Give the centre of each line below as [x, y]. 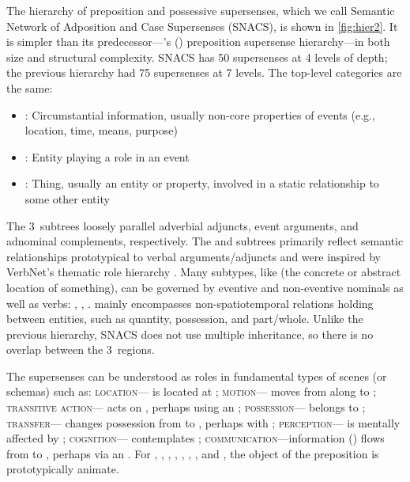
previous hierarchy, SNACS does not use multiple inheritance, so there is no [190, 334]
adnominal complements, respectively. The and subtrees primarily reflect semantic [205, 241]
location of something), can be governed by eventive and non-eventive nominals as [205, 287]
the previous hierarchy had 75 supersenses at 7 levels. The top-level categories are [204, 72]
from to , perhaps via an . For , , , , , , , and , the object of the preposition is [193, 453]
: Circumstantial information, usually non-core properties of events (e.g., [200, 114]
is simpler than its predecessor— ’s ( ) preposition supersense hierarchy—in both [198, 42]
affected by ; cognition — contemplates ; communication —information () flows [196, 438]
